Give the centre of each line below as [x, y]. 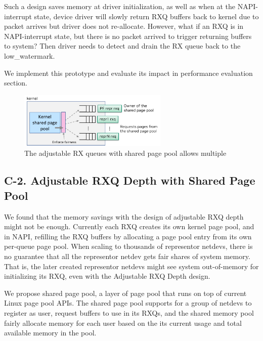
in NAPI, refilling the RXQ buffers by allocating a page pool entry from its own [128, 236]
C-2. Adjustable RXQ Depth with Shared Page [130, 180]
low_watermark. [30, 55]
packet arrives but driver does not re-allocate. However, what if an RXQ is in [124, 26]
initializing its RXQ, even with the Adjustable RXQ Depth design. [107, 276]
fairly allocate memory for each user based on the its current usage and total [123, 323]
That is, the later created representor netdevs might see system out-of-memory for [131, 266]
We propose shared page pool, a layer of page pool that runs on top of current [125, 293]
